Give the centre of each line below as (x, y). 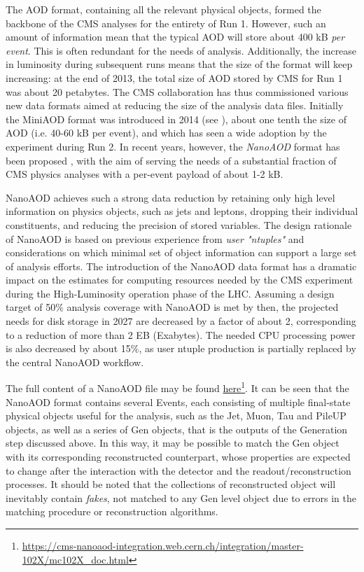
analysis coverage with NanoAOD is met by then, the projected (203, 307)
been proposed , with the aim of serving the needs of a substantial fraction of (171, 160)
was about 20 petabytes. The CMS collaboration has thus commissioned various (177, 91)
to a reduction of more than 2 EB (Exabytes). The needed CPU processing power (181, 334)
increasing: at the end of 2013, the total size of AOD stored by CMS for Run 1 (174, 77)
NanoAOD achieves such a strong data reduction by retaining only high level (170, 197)
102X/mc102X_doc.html (75, 559)
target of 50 (31, 307)
